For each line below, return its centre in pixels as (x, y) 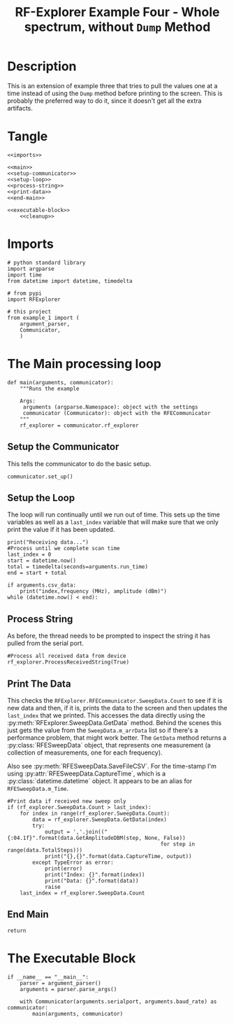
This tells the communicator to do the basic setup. (79, 463)
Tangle (28, 136)
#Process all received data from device (67, 656)
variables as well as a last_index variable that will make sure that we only (113, 522)
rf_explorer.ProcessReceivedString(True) (68, 662)
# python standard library (46, 262)
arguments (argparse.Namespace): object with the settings (110, 407)
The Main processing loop (85, 364)
